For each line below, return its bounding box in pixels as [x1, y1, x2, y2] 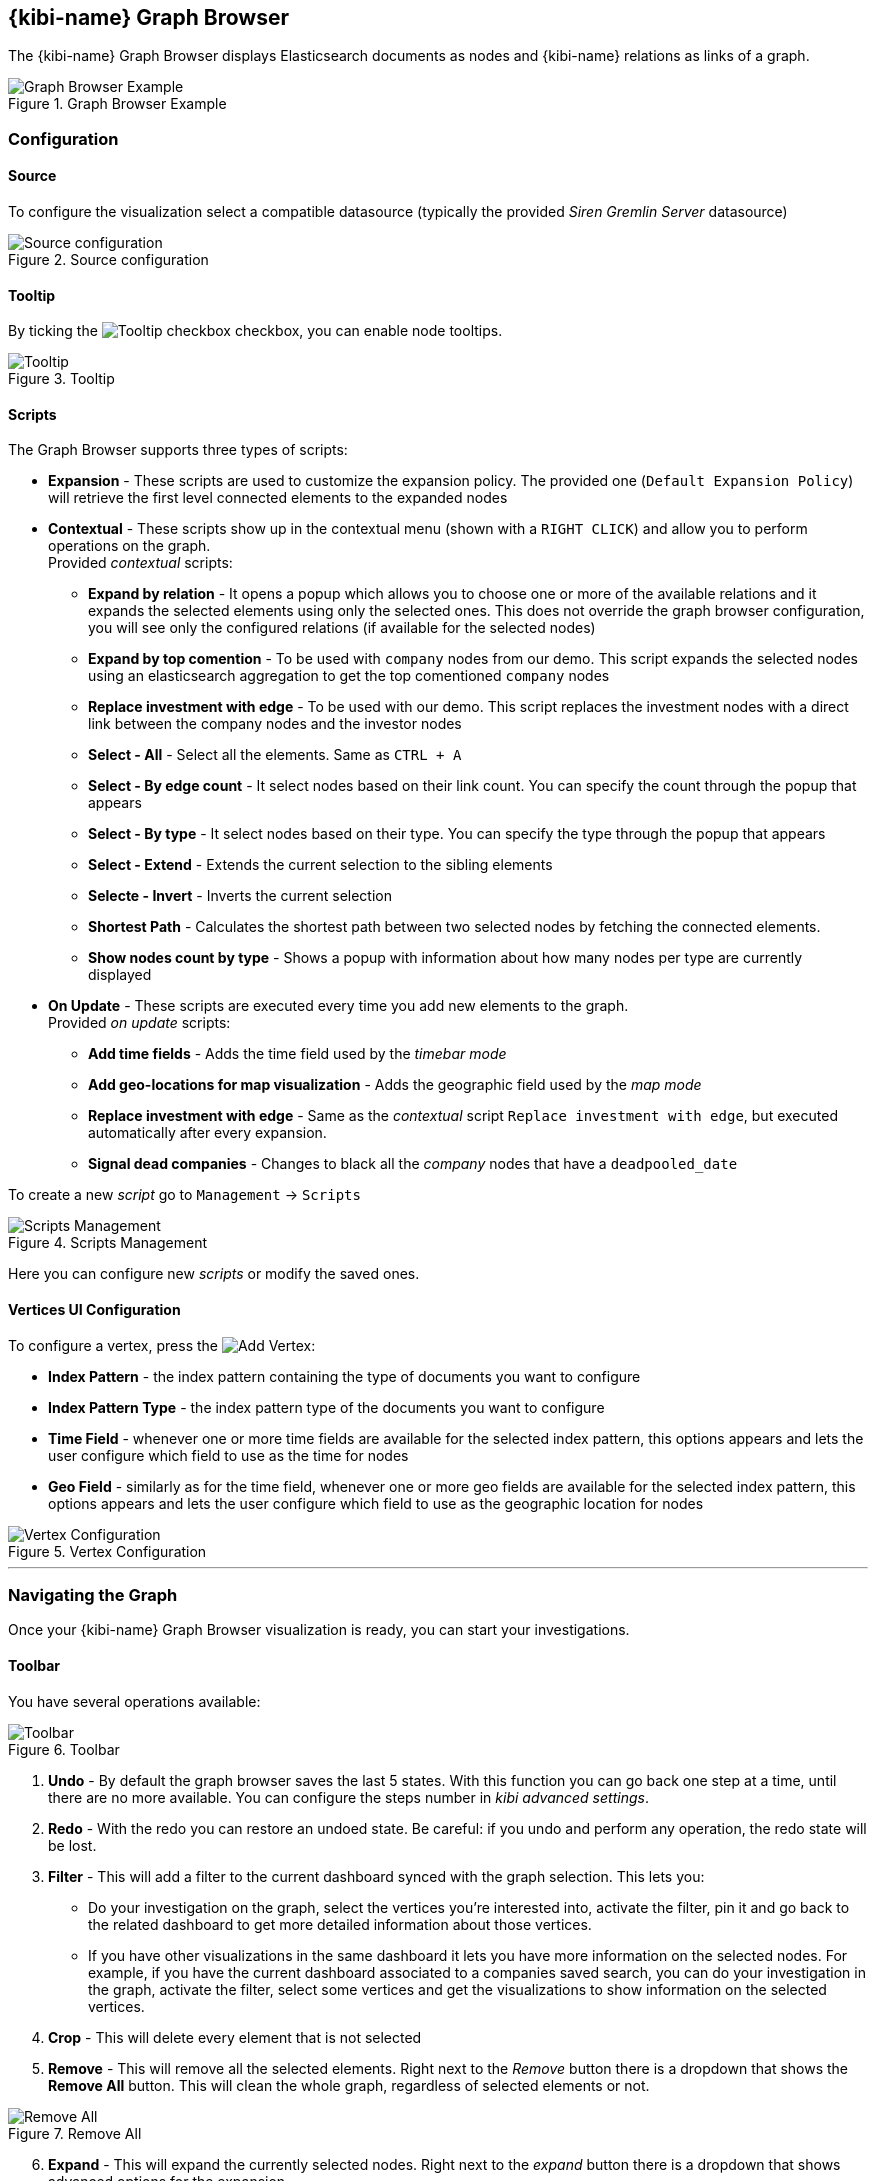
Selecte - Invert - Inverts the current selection [88, 887, 392, 905]
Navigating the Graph [8, 1585, 178, 1606]
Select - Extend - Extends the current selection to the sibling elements [88, 856, 553, 874]
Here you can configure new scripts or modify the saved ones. [8, 1265, 420, 1283]
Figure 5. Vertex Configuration [8, 1542, 207, 1560]
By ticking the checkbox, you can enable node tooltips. [8, 322, 503, 340]
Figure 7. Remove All [8, 2124, 142, 2142]
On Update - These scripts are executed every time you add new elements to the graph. [48, 997, 629, 1015]
